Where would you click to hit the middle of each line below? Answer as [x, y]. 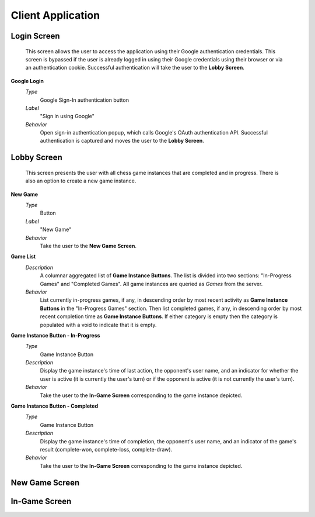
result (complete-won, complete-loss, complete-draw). [106, 449]
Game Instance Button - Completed [55, 406]
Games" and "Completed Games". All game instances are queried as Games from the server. [151, 284]
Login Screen [35, 36]
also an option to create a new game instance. [81, 181]
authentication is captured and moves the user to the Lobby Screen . [122, 141]
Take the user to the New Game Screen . [88, 246]
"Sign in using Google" [67, 116]
